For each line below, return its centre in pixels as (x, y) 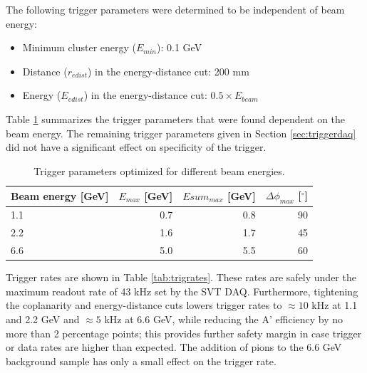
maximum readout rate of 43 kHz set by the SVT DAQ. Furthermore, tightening (182, 291)
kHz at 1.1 (335, 305)
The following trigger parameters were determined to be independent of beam (175, 9)
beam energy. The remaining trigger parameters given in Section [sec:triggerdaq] (181, 133)
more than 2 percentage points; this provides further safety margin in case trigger (184, 333)
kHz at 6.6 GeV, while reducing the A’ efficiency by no (224, 319)
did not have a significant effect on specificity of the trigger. (136, 147)
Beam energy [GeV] (60, 195)
